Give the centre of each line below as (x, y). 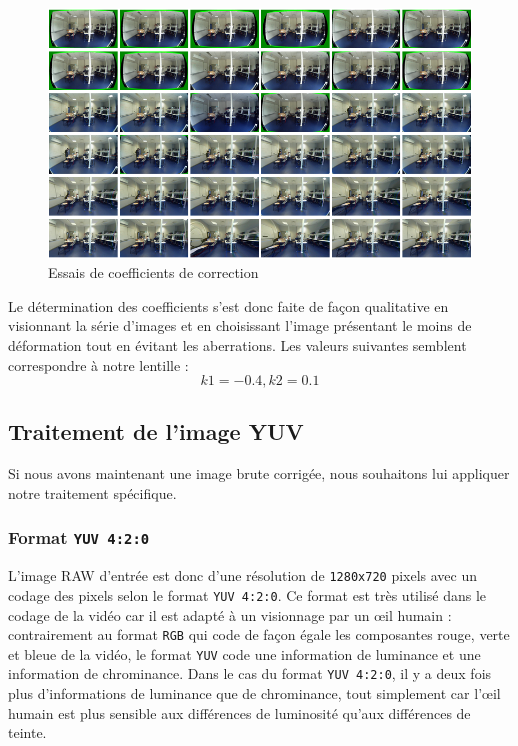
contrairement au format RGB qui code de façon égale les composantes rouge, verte (259, 634)
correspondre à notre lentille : (98, 364)
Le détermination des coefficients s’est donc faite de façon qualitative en (228, 305)
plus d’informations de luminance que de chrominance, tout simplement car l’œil (254, 693)
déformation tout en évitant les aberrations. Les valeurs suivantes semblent (237, 344)
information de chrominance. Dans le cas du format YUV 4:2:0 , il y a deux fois (250, 673)
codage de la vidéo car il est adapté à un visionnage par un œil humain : (230, 614)
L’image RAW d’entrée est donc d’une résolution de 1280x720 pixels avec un (243, 575)
